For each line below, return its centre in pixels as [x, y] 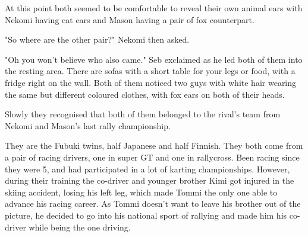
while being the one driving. [80, 227]
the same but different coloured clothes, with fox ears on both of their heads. [145, 94]
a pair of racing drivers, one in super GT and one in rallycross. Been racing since [152, 157]
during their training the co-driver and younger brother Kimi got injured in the [150, 180]
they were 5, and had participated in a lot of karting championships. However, [147, 169]
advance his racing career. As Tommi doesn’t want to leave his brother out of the [153, 204]
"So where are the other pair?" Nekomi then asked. [97, 39]
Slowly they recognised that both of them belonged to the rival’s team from [143, 114]
